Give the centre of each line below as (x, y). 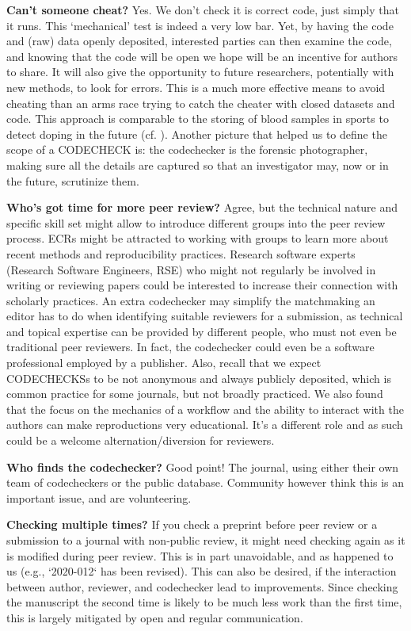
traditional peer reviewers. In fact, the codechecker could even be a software (190, 347)
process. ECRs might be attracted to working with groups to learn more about (198, 238)
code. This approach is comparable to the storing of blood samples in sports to (198, 119)
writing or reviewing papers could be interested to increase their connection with (202, 285)
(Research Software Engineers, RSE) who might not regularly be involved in (191, 269)
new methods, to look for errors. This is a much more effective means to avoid (196, 87)
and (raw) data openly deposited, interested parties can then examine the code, (199, 41)
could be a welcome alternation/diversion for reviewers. (141, 440)
